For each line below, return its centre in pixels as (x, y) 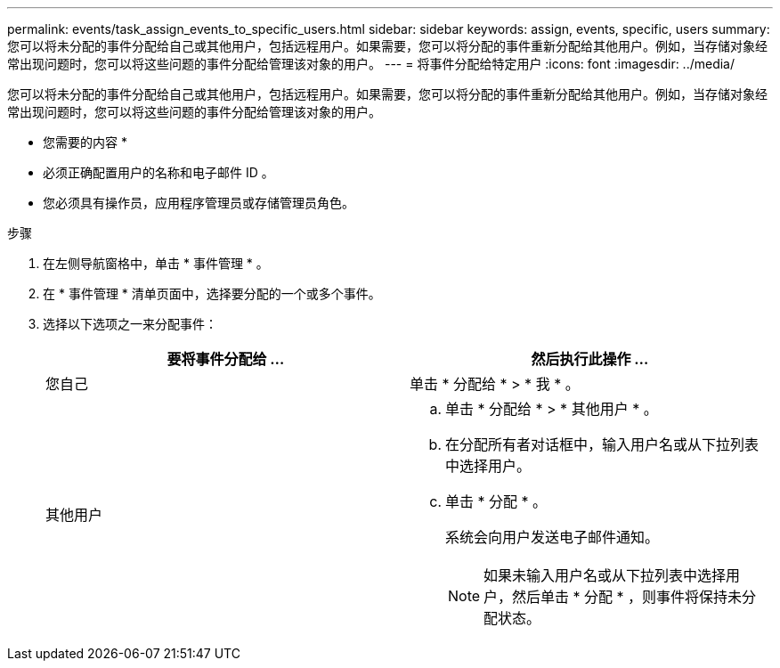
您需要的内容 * (85, 142)
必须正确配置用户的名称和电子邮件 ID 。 (158, 172)
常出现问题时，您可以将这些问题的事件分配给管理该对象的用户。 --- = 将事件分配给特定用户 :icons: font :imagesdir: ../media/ (371, 64)
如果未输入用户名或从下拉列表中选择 (605, 575)
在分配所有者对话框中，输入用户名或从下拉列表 (602, 444)
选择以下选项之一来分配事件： (130, 324)
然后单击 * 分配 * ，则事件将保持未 (627, 597)
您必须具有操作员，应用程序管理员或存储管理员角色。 (199, 203)
